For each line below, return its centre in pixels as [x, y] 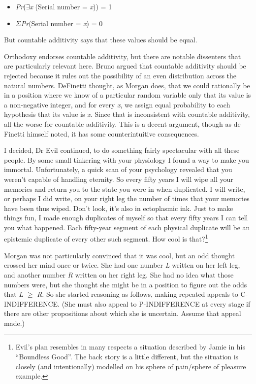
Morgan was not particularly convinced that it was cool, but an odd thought [119, 255]
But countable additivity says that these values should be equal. [101, 40]
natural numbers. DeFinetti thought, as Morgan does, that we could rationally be [127, 85]
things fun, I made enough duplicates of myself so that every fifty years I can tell [126, 218]
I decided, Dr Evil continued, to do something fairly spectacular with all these [122, 150]
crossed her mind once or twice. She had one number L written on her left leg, [122, 265]
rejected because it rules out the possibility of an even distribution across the [120, 75]
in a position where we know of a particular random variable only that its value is [128, 95]
